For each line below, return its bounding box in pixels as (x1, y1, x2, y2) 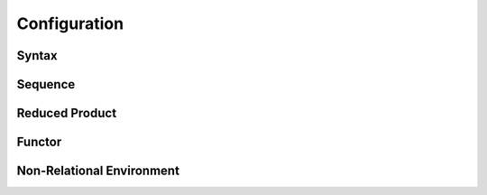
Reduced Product (16, 106, 117, 121)
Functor (16, 135, 62, 150)
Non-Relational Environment (16, 163, 180, 179)
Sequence (16, 77, 76, 92)
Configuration (16, 14, 124, 33)
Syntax (16, 48, 58, 63)
